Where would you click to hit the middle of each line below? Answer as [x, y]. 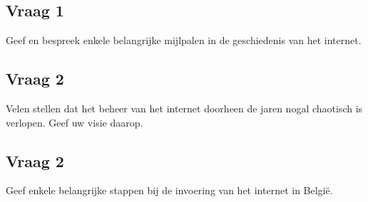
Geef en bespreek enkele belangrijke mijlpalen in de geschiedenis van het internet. [184, 40]
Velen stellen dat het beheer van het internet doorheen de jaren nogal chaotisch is [184, 108]
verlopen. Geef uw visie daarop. [75, 122]
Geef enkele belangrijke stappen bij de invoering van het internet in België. [169, 190]
